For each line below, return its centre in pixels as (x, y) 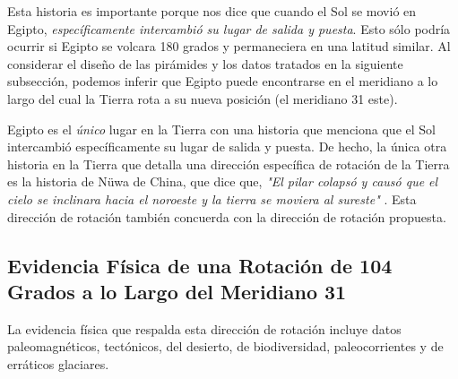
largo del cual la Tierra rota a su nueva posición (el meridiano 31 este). (203, 98)
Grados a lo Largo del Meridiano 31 (177, 291)
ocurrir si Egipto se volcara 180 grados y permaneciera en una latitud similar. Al (229, 46)
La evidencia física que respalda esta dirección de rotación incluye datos (204, 328)
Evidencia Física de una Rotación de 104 (200, 265)
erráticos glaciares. (58, 363)
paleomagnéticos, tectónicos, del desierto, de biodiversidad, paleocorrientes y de (225, 346)
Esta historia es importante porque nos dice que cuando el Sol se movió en (212, 11)
